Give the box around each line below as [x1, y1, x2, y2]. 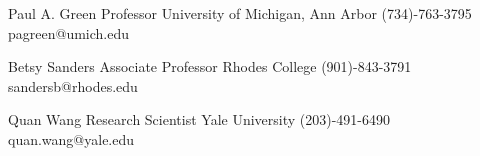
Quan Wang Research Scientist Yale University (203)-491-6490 [8, 109, 391, 130]
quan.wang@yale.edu [8, 128, 135, 149]
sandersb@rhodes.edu [8, 75, 138, 96]
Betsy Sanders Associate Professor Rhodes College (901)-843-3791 [8, 56, 412, 77]
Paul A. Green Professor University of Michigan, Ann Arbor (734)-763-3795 [8, 3, 472, 23]
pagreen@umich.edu [8, 22, 130, 43]
